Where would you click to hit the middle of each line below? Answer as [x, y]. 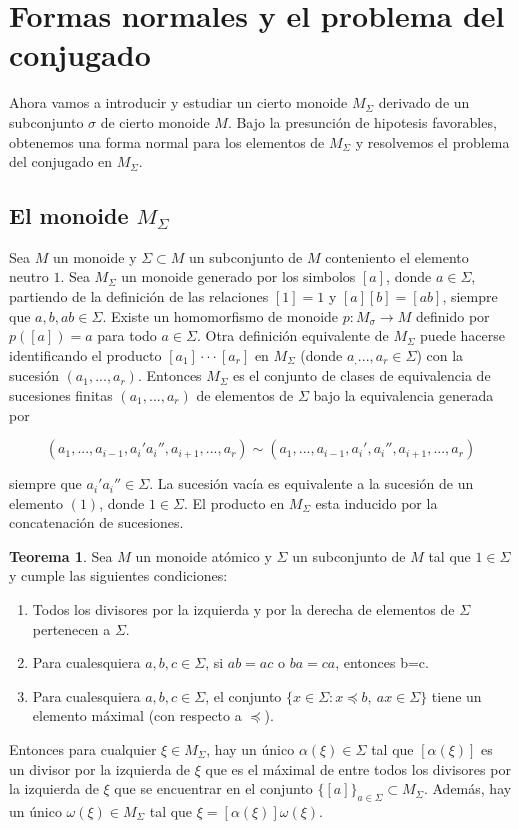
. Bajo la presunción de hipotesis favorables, [362, 121]
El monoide [69, 215]
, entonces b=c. [382, 662]
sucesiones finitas [61, 394]
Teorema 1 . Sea [61, 555]
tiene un [456, 695]
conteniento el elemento [397, 256]
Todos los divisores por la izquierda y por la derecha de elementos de [243, 609]
